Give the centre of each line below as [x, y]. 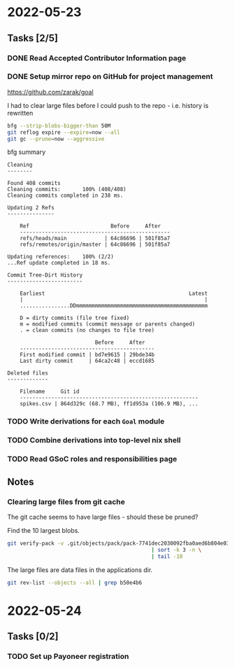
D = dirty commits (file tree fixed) [75, 318]
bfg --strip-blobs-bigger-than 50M [59, 126]
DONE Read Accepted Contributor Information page [97, 58]
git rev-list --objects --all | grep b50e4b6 [74, 583]
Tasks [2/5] [33, 38]
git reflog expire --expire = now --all [64, 132]
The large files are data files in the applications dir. [80, 570]
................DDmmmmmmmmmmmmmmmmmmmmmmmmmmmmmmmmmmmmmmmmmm [114, 306]
